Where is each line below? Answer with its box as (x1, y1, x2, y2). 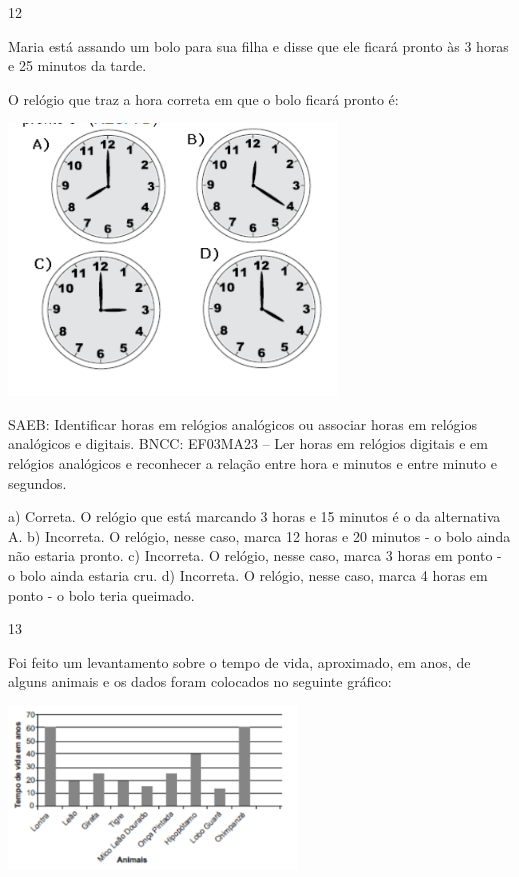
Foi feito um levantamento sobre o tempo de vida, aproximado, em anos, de (8, 651, 471, 672)
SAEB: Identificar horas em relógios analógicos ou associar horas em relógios (8, 413, 477, 434)
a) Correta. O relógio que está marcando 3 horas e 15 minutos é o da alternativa (8, 506, 501, 527)
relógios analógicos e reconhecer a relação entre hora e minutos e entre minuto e (8, 452, 497, 473)
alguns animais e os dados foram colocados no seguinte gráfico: (8, 671, 392, 692)
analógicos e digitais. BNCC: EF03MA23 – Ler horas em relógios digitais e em (8, 433, 488, 454)
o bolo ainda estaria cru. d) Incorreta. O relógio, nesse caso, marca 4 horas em (8, 564, 488, 585)
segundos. (8, 472, 67, 493)
